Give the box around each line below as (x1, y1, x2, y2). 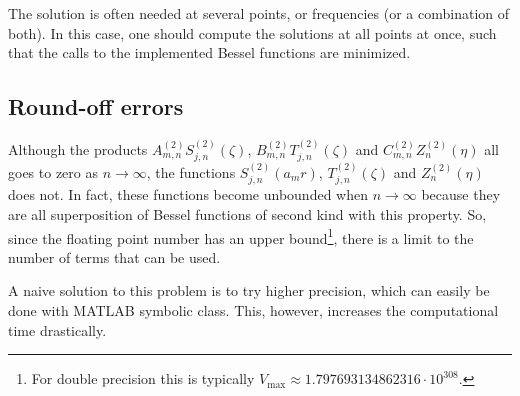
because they (421, 184, 501, 205)
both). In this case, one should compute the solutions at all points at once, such (8, 22, 497, 43)
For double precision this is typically (31, 368, 255, 389)
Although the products (8, 138, 148, 159)
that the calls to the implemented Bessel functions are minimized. (8, 42, 411, 63)
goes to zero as (8, 162, 98, 183)
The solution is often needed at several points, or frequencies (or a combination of (8, 3, 510, 23)
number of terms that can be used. (8, 246, 221, 267)
